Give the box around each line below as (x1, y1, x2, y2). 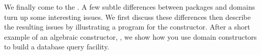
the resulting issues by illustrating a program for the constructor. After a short (4, 21, 250, 32)
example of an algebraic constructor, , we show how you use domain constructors (4, 31, 257, 42)
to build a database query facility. (4, 41, 110, 52)
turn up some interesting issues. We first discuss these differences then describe (4, 11, 251, 22)
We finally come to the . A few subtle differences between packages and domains (4, 2, 255, 12)
